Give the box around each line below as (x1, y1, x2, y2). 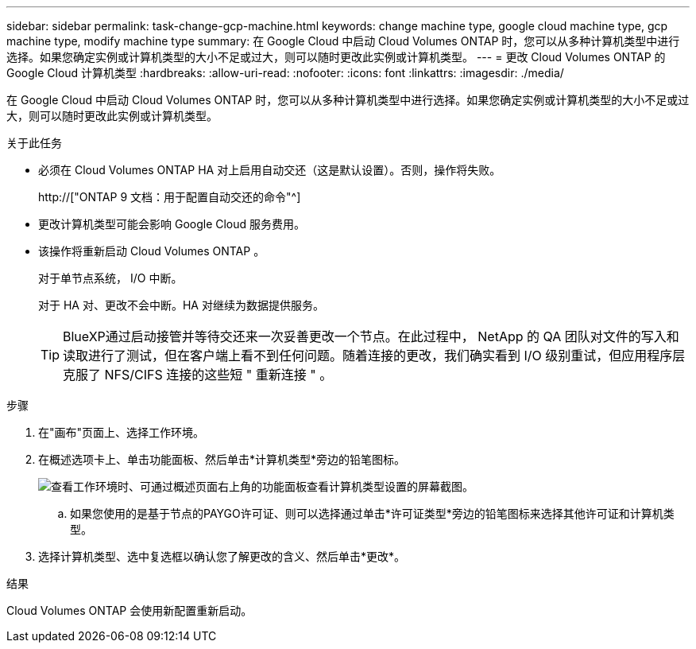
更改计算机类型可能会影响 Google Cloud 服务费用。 (38, 217, 306, 231)
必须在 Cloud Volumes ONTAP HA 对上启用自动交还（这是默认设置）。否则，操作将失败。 (38, 163, 501, 177)
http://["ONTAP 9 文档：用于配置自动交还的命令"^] (38, 190, 301, 204)
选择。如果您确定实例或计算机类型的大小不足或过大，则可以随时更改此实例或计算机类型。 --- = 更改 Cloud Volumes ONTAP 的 (6, 50, 666, 64)
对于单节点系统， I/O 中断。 (38, 271, 183, 285)
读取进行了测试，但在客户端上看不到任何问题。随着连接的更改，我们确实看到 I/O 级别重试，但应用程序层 (63, 348, 686, 363)
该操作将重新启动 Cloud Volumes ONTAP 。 (38, 244, 265, 258)
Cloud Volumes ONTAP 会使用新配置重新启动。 (6, 604, 253, 617)
